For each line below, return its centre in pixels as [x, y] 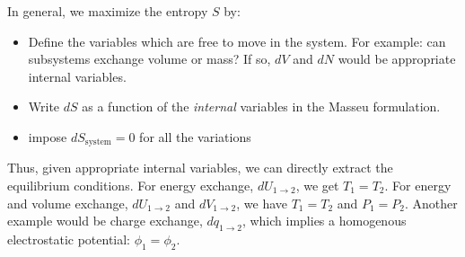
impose [48, 136]
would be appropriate [397, 59]
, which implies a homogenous [324, 221]
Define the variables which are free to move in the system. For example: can [237, 41]
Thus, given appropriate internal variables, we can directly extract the [200, 168]
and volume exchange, [68, 203]
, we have [262, 203]
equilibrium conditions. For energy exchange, [131, 186]
